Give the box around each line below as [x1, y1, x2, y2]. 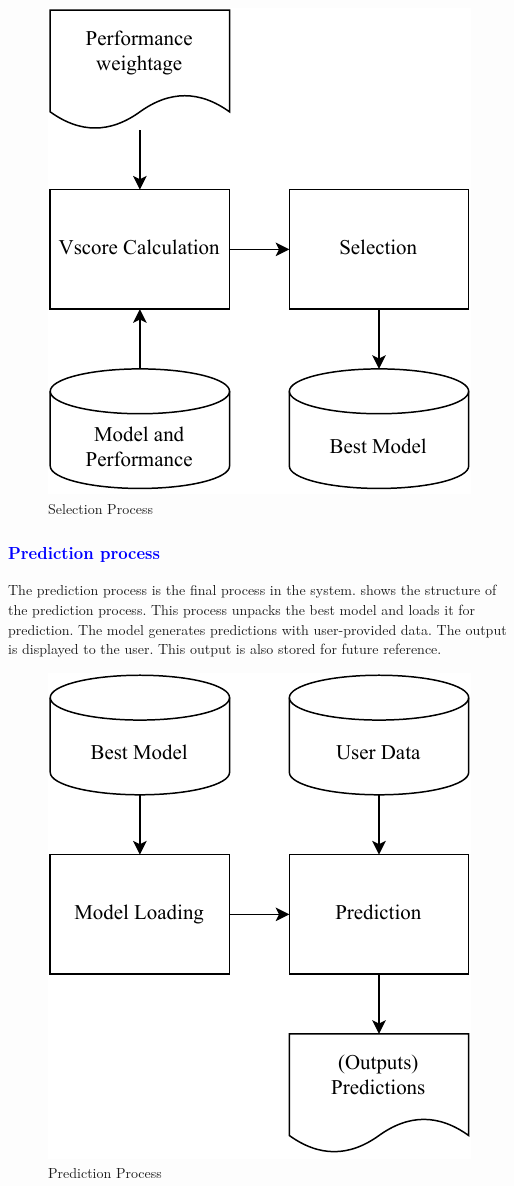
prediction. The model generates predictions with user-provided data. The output [8, 618, 507, 639]
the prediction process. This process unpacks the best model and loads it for [8, 599, 476, 619]
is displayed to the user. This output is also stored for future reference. [8, 638, 442, 659]
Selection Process [48, 497, 153, 518]
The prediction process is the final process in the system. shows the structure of [8, 579, 497, 600]
